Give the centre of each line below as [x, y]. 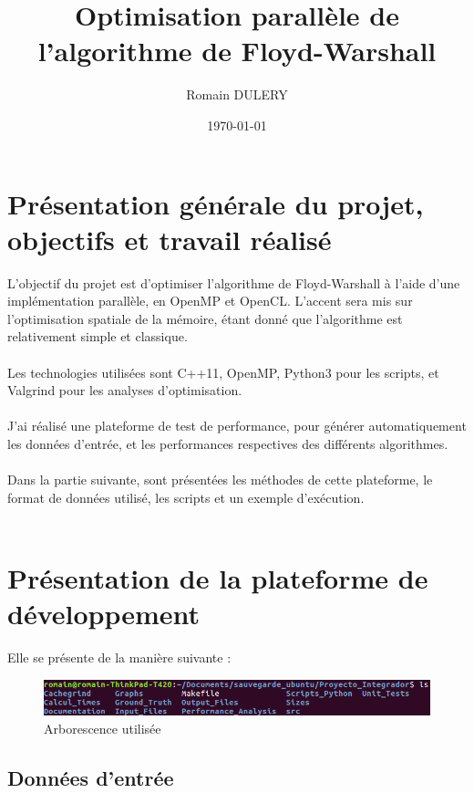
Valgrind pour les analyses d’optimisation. [125, 390]
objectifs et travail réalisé [170, 239]
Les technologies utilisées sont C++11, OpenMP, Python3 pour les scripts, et [223, 372]
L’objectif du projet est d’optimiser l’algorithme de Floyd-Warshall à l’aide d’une [234, 282]
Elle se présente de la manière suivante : [119, 657]
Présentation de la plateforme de [218, 578]
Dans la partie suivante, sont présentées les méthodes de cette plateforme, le [220, 480]
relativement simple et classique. [98, 336]
